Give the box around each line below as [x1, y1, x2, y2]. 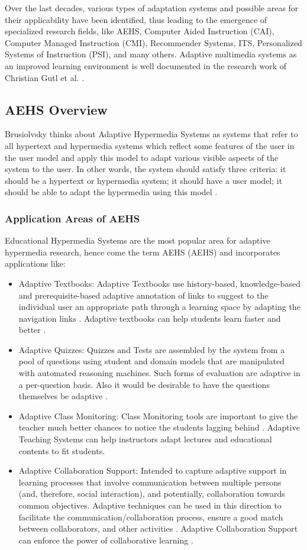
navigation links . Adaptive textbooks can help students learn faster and [18, 312, 281, 324]
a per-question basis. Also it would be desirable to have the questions [18, 378, 270, 390]
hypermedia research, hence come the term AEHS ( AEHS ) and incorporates [5, 245, 280, 258]
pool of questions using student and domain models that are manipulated [18, 355, 285, 367]
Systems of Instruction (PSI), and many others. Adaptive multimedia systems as [5, 48, 297, 60]
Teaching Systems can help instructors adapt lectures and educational [18, 433, 272, 445]
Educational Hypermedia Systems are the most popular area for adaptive [5, 234, 270, 247]
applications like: [5, 257, 66, 270]
